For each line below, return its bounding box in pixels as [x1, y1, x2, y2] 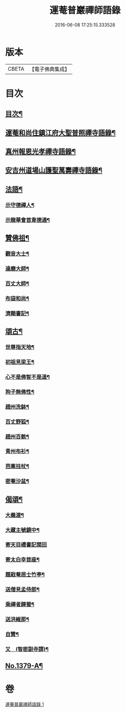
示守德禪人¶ [5, 201, 34, 208]
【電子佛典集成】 [29, 66, 70, 73]
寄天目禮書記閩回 [5, 541, 47, 548]
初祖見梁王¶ [5, 358, 34, 365]
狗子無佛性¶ [5, 388, 34, 395]
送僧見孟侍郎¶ [5, 586, 39, 593]
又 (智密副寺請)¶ [5, 645, 49, 653]
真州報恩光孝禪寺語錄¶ [5, 147, 76, 156]
